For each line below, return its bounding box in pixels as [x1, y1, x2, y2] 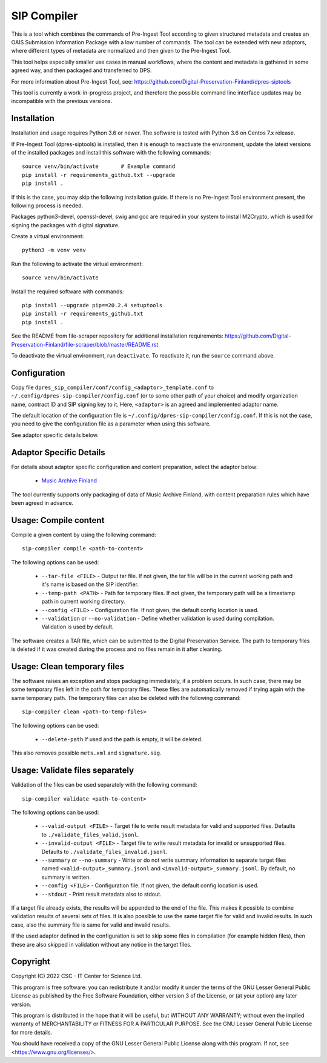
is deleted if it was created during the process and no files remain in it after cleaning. [11, 645, 223, 653]
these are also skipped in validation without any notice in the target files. [11, 941, 192, 948]
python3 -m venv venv [22, 247, 86, 254]
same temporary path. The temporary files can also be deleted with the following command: [11, 694, 241, 701]
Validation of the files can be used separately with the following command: [11, 781, 197, 788]
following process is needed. [11, 202, 84, 209]
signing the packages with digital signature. [11, 221, 120, 228]
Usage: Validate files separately [11, 765, 134, 776]
